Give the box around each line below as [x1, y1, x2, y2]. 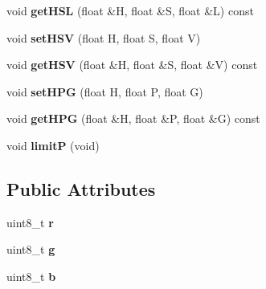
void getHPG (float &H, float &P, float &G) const [6, 110, 260, 127]
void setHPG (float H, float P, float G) [6, 83, 203, 100]
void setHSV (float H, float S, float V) [6, 29, 201, 46]
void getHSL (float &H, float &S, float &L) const [6, 2, 254, 18]
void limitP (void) [6, 136, 100, 153]
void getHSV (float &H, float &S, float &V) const [6, 56, 258, 73]
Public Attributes [6, 176, 156, 201]
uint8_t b [6, 267, 56, 284]
